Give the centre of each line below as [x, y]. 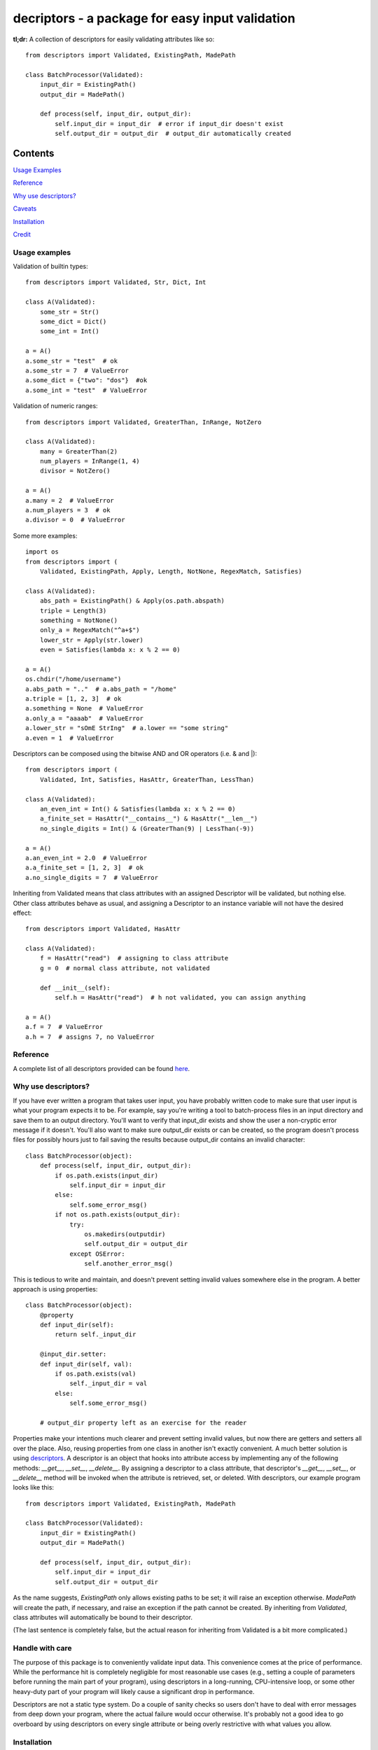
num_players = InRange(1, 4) [90, 461]
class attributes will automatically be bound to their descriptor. [103, 1617]
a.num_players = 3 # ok [68, 510]
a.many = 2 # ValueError [70, 500]
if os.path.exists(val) [96, 1374]
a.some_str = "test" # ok [72, 361]
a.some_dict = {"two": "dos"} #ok [86, 380]
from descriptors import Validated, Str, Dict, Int [116, 282]
